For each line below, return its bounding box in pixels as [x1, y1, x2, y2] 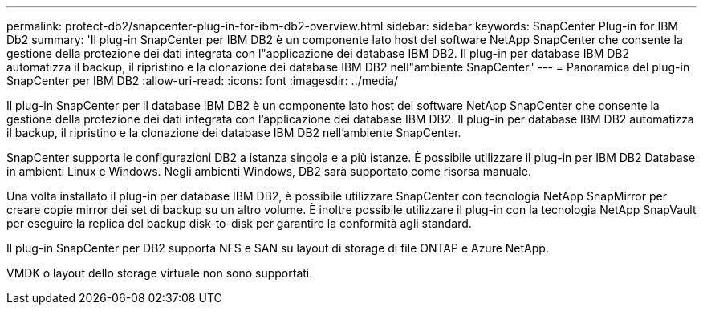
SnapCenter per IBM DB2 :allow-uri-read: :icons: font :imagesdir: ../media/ [6, 74, 399, 87]
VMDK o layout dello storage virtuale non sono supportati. [6, 266, 313, 280]
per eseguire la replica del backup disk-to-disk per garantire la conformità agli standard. [6, 216, 472, 230]
